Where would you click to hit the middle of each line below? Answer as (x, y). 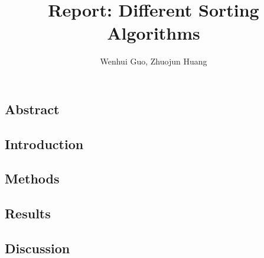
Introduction (44, 143)
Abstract (32, 109)
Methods (32, 178)
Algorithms (154, 33)
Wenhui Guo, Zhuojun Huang (154, 61)
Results (28, 213)
